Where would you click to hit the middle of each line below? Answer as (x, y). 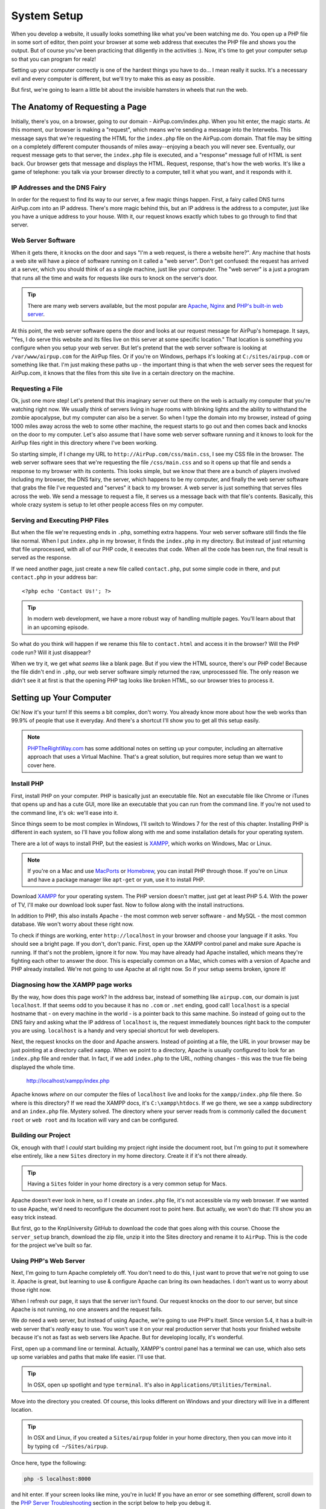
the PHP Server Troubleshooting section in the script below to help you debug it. (111, 1503)
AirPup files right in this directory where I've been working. (85, 443)
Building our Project (41, 1135)
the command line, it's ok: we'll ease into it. (65, 812)
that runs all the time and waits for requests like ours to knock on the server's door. (114, 278)
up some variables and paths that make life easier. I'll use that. (88, 1357)
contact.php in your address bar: (54, 577)
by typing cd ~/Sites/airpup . (68, 1446)
